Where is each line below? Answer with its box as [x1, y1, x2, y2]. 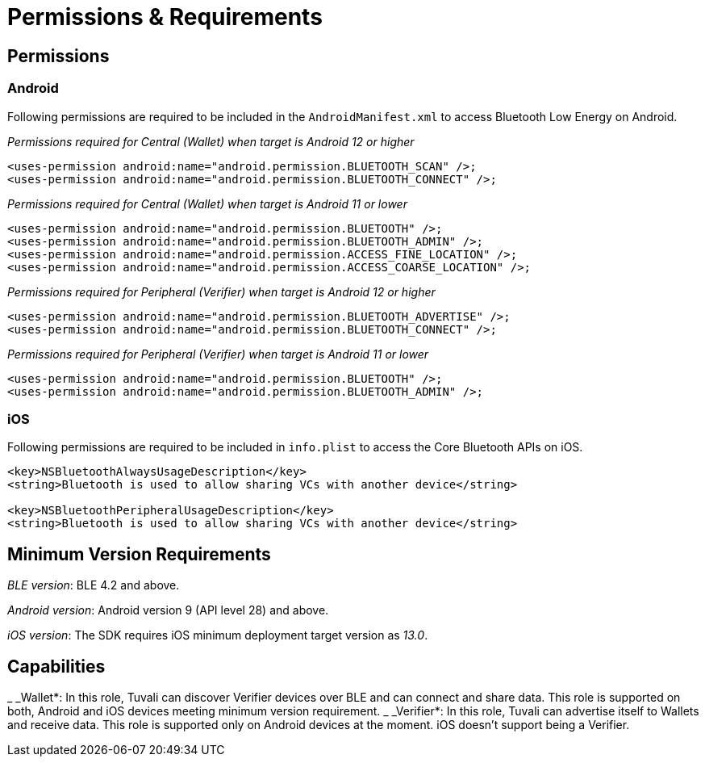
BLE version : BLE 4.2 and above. [7, 578, 180, 593]
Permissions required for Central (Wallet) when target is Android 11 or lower [7, 196, 407, 211]
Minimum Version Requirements [7, 543, 271, 564]
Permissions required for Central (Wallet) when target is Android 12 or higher [7, 134, 415, 149]
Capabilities [7, 656, 106, 677]
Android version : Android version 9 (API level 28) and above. [7, 603, 329, 618]
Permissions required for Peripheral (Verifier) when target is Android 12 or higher [7, 284, 436, 299]
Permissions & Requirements [7, 3, 323, 31]
